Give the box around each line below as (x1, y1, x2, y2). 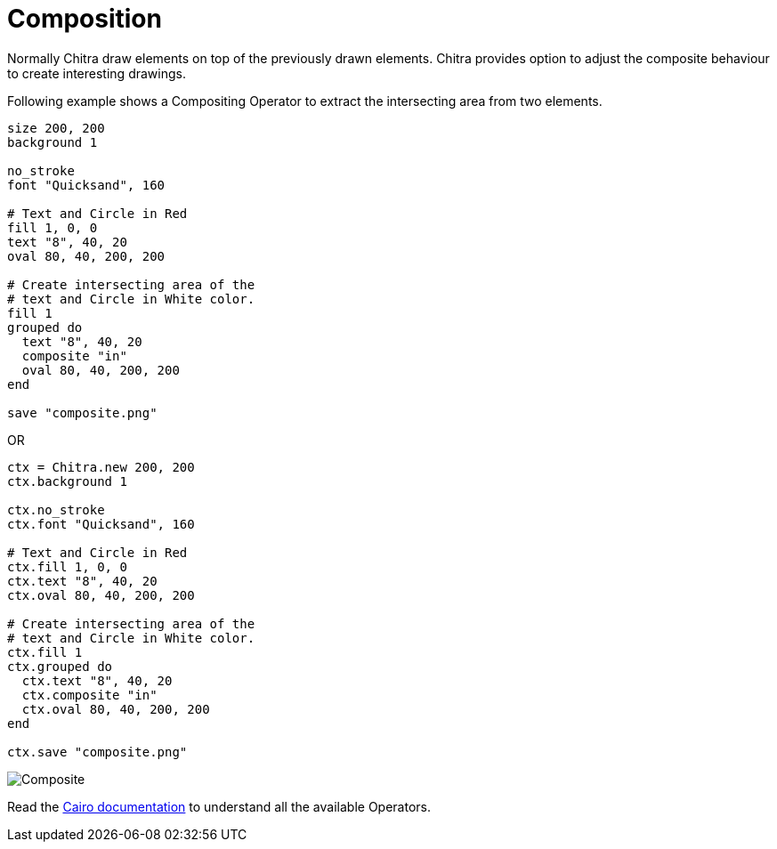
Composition (7, 4, 162, 34)
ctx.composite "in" (21, 687, 158, 702)
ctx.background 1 (7, 473, 127, 489)
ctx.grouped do (7, 659, 113, 674)
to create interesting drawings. (7, 65, 186, 81)
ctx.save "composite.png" (7, 744, 188, 759)
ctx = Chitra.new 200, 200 (7, 459, 195, 474)
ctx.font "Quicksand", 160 (7, 516, 195, 531)
